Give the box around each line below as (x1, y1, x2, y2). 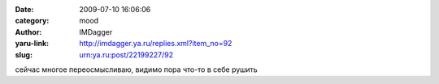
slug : (15, 49, 33, 60)
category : (15, 16, 50, 26)
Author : (15, 27, 42, 36)
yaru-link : (15, 39, 49, 48)
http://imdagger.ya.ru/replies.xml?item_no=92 (79, 39, 233, 48)
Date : (15, 5, 34, 14)
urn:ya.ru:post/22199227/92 (79, 49, 174, 60)
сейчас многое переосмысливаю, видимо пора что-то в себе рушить (15, 65, 258, 74)
